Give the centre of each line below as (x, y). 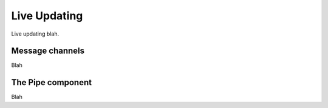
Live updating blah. (35, 34)
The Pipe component (52, 82)
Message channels (48, 51)
